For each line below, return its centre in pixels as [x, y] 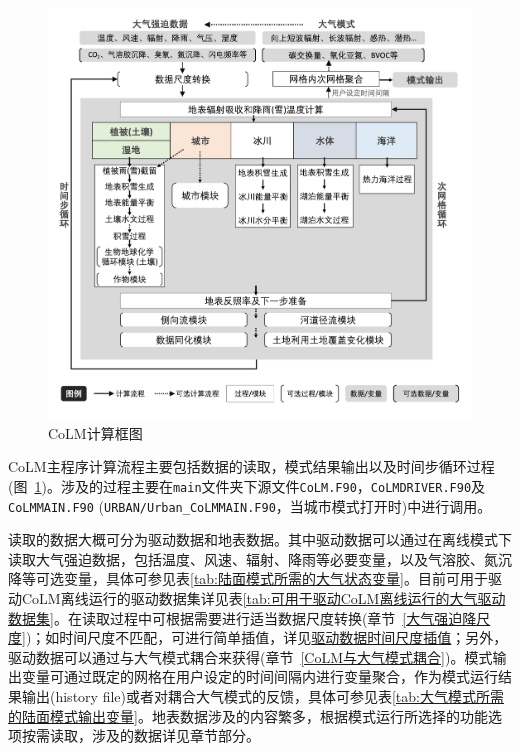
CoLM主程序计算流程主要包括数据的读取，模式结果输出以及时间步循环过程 [251, 466]
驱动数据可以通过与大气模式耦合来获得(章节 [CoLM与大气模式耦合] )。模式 [250, 656]
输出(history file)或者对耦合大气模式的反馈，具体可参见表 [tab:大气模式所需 [262, 695]
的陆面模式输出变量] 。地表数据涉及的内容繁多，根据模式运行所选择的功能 [248, 715]
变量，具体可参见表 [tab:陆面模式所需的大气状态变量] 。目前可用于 [275, 578]
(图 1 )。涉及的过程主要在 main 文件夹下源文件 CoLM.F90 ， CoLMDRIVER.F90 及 [247, 485]
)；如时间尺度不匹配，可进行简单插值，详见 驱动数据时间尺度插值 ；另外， [266, 637]
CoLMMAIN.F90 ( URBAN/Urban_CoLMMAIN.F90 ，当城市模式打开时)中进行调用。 [250, 505]
